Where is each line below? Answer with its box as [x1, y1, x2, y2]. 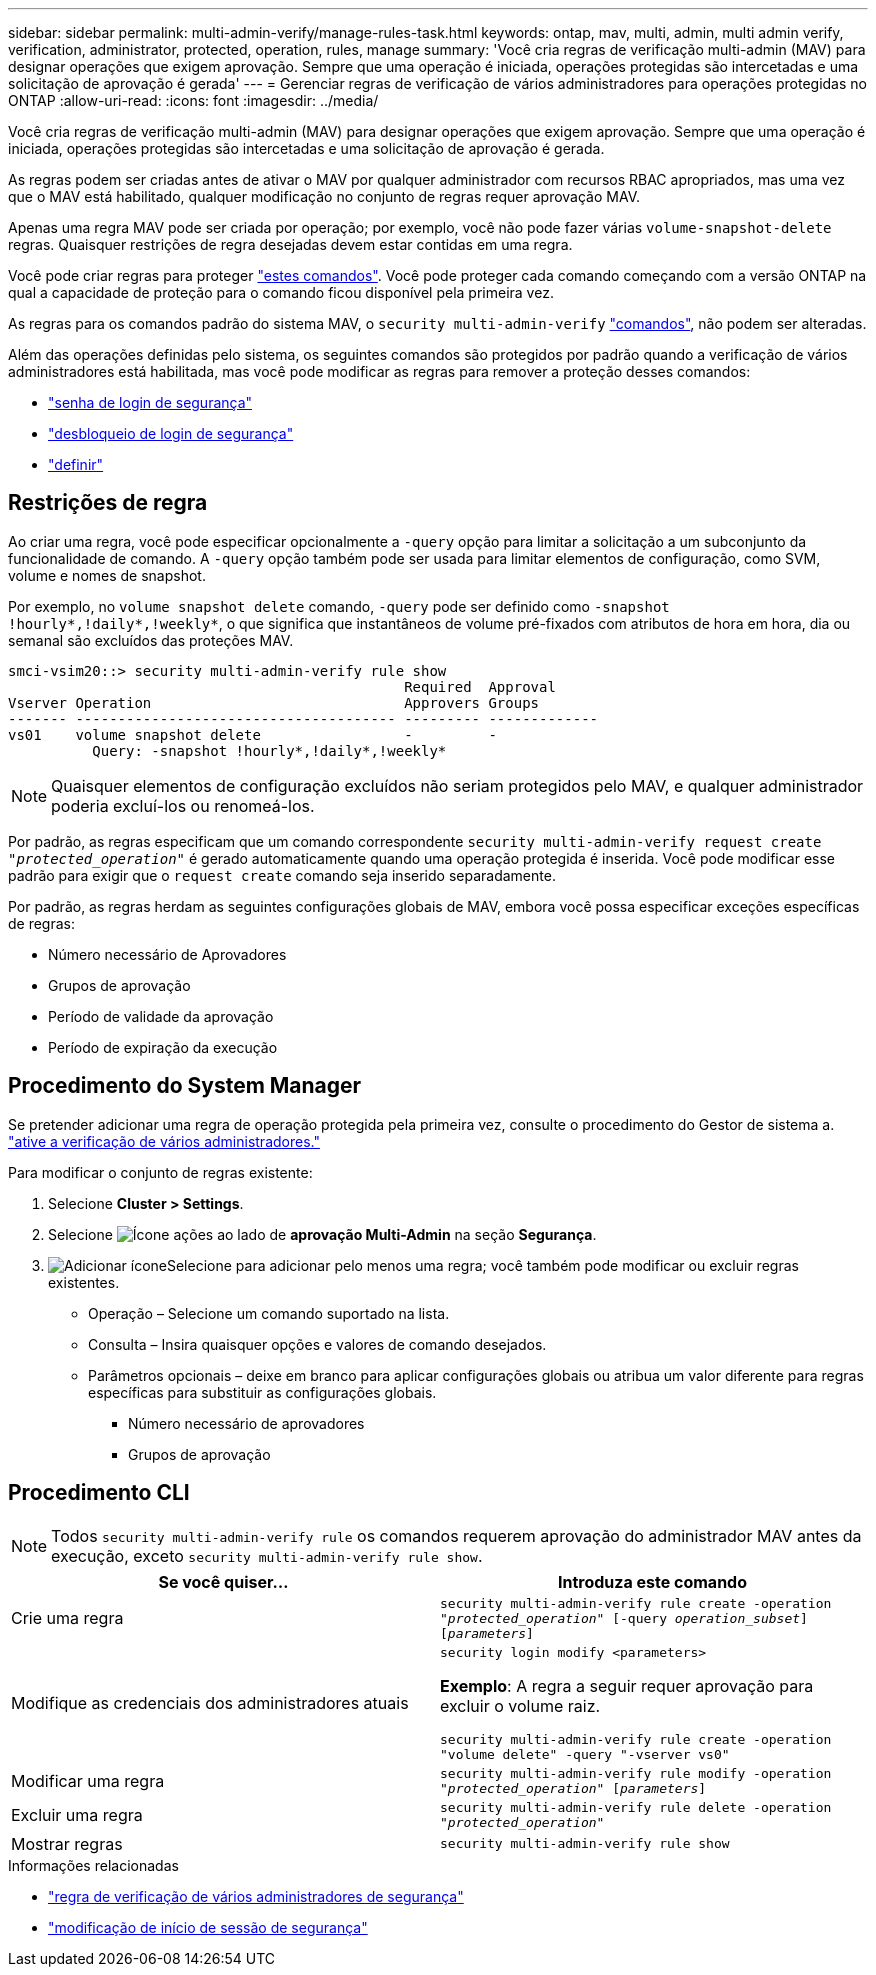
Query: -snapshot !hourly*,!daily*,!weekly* [92, 742, 447, 759]
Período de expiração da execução [48, 1038, 278, 1056]
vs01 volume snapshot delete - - [8, 726, 497, 743]
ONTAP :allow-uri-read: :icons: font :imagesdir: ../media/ [8, 92, 379, 109]
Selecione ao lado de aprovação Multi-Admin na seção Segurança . [48, 1225, 597, 1243]
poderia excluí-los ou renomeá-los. [51, 795, 315, 816]
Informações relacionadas [8, 1856, 179, 1874]
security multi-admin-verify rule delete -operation [440, 1799, 832, 1815]
